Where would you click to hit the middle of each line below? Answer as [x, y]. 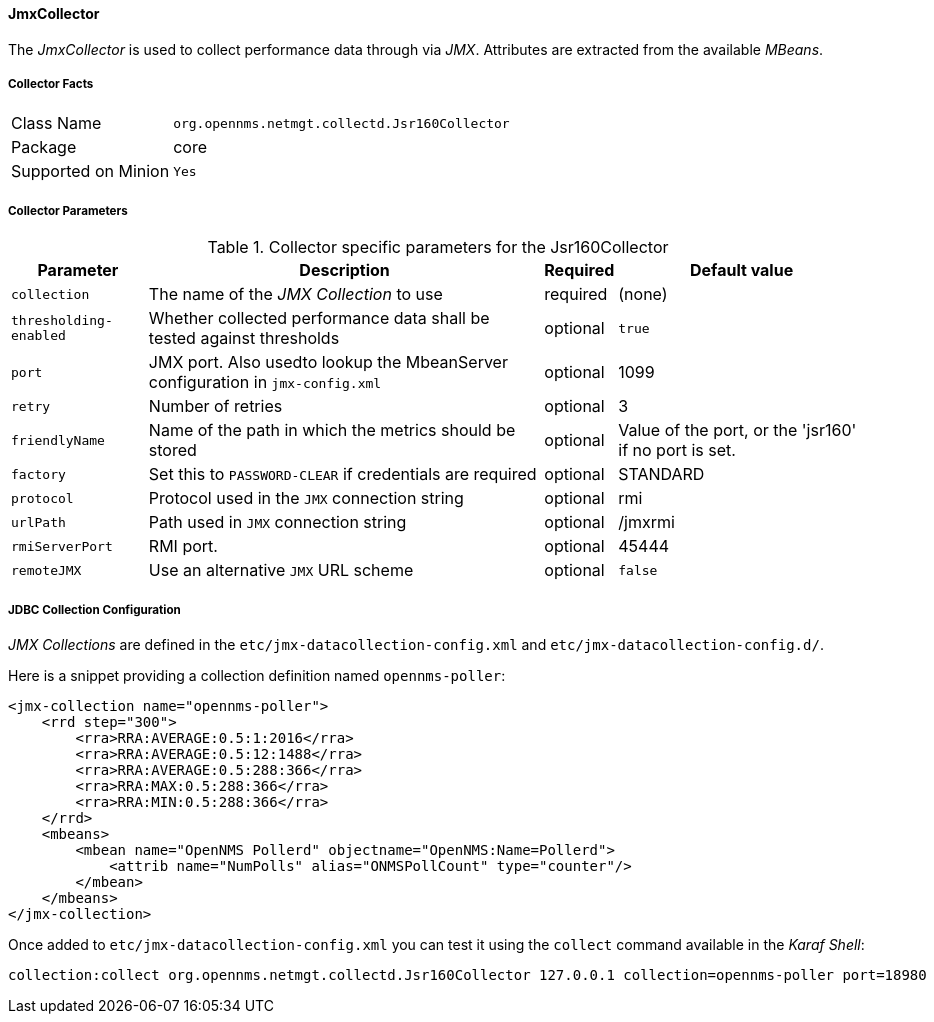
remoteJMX [46, 570]
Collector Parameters [68, 210]
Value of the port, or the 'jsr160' [737, 430]
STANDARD [661, 474]
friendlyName [58, 440]
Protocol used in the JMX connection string [306, 498]
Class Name [56, 123]
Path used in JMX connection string [277, 522]
